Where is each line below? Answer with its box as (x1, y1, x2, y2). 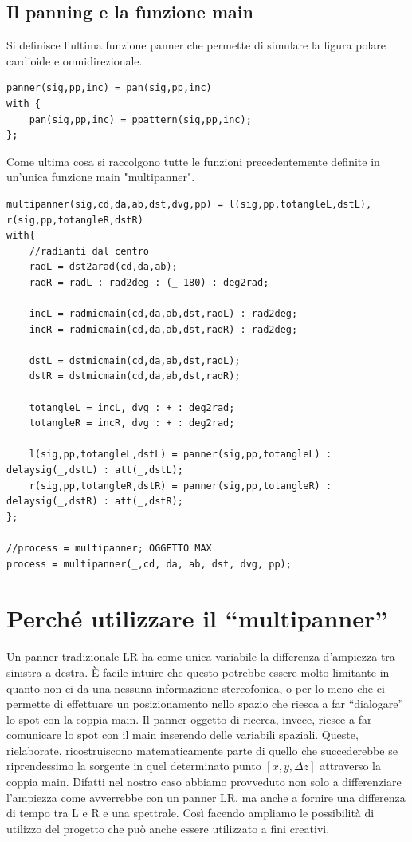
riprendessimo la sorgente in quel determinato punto (6, 757, 261, 774)
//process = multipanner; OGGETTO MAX (6, 543, 212, 555)
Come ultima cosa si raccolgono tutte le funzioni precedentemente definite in (6, 152, 380, 169)
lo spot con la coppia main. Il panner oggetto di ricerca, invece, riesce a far (6, 710, 372, 727)
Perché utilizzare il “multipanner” (6, 602, 388, 634)
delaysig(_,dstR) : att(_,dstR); (6, 496, 183, 508)
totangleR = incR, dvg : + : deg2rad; (29, 417, 235, 429)
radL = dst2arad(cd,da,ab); (29, 261, 178, 273)
